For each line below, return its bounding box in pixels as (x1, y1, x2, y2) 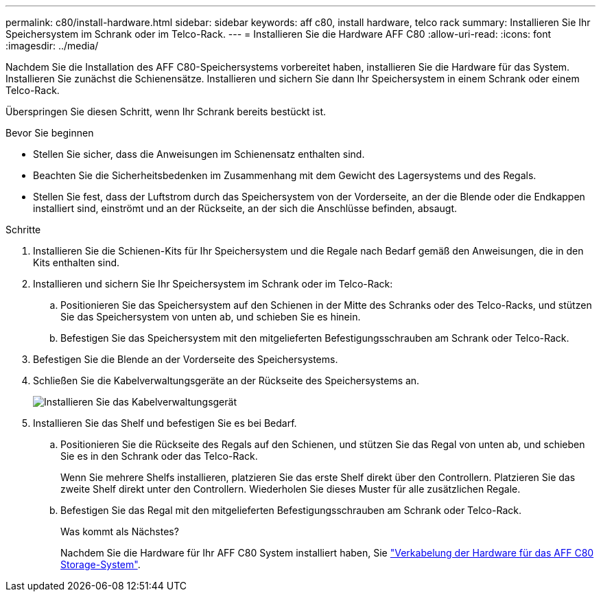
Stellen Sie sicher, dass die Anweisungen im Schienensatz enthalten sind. (33, 148, 365, 160)
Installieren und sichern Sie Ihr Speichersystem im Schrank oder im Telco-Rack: (33, 278, 393, 290)
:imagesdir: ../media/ (5, 40, 99, 51)
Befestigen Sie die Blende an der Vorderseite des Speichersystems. (33, 353, 338, 365)
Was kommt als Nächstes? (60, 526, 179, 537)
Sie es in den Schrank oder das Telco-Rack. (60, 450, 258, 462)
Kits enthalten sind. (33, 257, 120, 268)
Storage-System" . (60, 559, 141, 570)
